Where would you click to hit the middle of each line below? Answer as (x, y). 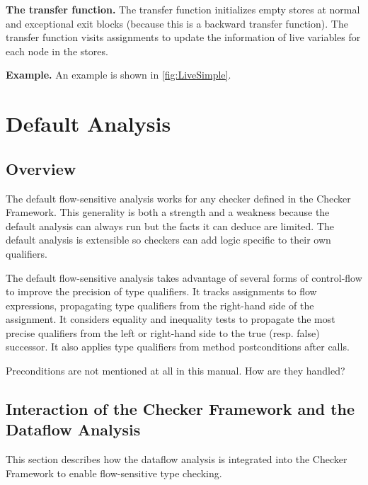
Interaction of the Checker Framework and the (180, 409)
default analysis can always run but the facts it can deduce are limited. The (170, 226)
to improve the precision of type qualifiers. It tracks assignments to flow (161, 291)
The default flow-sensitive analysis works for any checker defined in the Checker (178, 198)
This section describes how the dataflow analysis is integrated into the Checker (177, 459)
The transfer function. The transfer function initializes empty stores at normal (183, 9)
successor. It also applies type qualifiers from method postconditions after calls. (178, 347)
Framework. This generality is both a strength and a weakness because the (168, 212)
